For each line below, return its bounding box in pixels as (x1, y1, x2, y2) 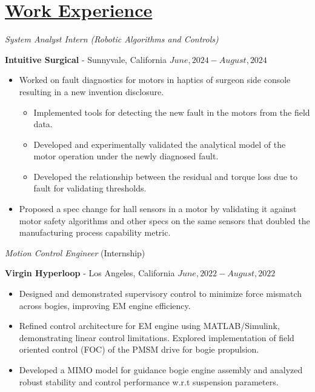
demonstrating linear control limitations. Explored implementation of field (19, 331, 294, 344)
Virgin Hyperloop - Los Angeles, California (5, 267, 175, 279)
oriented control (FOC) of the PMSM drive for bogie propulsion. (19, 343, 259, 356)
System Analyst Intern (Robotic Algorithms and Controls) (5, 33, 219, 45)
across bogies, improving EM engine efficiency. (19, 299, 191, 311)
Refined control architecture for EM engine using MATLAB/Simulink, (19, 319, 280, 332)
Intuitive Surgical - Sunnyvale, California (5, 53, 167, 65)
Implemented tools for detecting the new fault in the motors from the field (33, 105, 310, 118)
